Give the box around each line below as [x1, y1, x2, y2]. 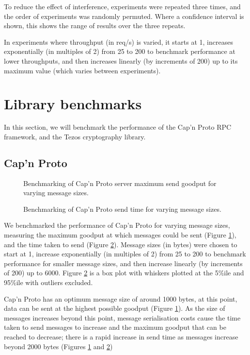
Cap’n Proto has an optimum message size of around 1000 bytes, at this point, [4, 293, 237, 304]
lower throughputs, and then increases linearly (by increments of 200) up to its [4, 55, 238, 66]
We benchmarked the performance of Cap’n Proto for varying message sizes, [4, 220, 230, 230]
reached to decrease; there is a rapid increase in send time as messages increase [4, 331, 238, 341]
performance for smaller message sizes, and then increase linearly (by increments [4, 258, 243, 268]
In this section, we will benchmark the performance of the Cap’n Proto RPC [4, 122, 232, 132]
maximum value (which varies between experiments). [4, 65, 161, 75]
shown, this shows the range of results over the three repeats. [4, 20, 186, 31]
